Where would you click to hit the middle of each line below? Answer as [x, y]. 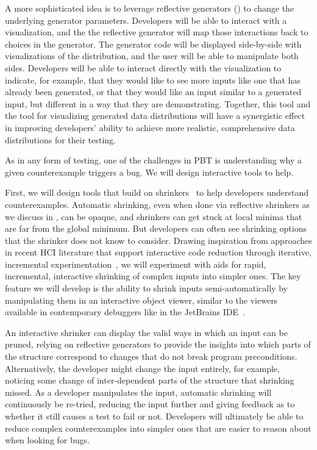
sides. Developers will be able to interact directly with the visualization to [143, 67]
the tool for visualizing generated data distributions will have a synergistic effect [155, 116]
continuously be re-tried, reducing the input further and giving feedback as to [150, 404]
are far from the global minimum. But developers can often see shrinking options [156, 228]
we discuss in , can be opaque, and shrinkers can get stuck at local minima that [154, 216]
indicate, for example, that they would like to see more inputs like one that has [153, 80]
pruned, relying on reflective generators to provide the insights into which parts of [158, 344]
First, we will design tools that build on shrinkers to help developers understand [157, 192]
